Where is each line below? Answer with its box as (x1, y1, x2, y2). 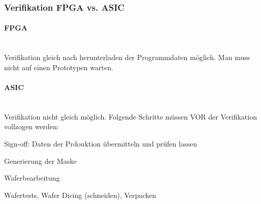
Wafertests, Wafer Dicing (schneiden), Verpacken (4, 189, 156, 200)
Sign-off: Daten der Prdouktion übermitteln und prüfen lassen (4, 138, 197, 149)
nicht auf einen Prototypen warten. (4, 62, 113, 72)
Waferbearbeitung (4, 172, 60, 183)
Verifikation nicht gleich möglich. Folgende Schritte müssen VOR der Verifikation (4, 111, 257, 122)
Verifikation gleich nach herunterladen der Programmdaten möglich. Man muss (4, 52, 250, 63)
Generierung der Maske (4, 155, 77, 166)
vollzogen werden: (4, 121, 59, 132)
